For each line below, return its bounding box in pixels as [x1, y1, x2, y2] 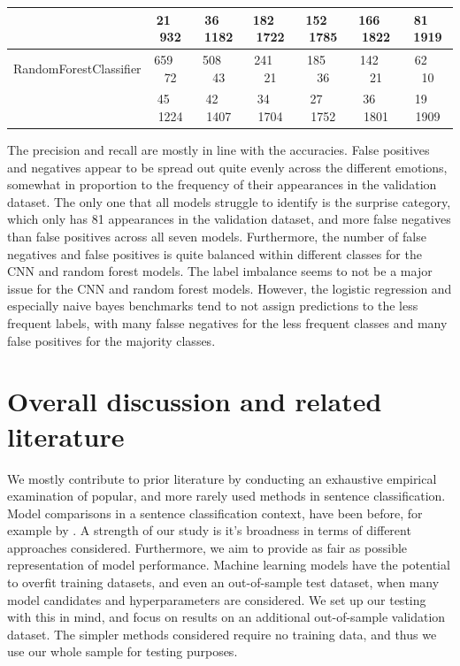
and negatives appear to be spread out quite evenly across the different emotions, [7, 157, 448, 176]
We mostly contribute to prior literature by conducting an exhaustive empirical [7, 469, 437, 487]
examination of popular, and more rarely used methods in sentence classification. [7, 486, 446, 505]
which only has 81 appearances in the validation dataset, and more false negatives [7, 210, 451, 228]
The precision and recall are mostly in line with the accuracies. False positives [7, 141, 430, 159]
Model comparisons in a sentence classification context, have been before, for [7, 503, 423, 522]
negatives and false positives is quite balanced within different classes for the [7, 244, 422, 263]
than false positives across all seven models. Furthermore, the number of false [7, 227, 426, 246]
